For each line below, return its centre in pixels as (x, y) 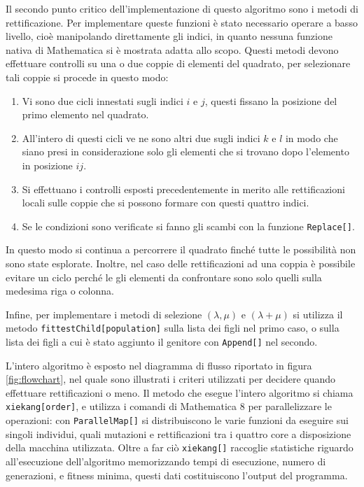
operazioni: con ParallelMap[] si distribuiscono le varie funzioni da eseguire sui (177, 420)
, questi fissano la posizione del (271, 100)
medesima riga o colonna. (60, 291)
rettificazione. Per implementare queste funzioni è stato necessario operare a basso (182, 22)
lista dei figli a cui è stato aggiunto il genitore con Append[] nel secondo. (162, 341)
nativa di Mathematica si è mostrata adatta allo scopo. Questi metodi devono (172, 49)
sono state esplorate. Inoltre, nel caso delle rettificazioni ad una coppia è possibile (181, 263)
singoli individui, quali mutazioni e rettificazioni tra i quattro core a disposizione (178, 433)
